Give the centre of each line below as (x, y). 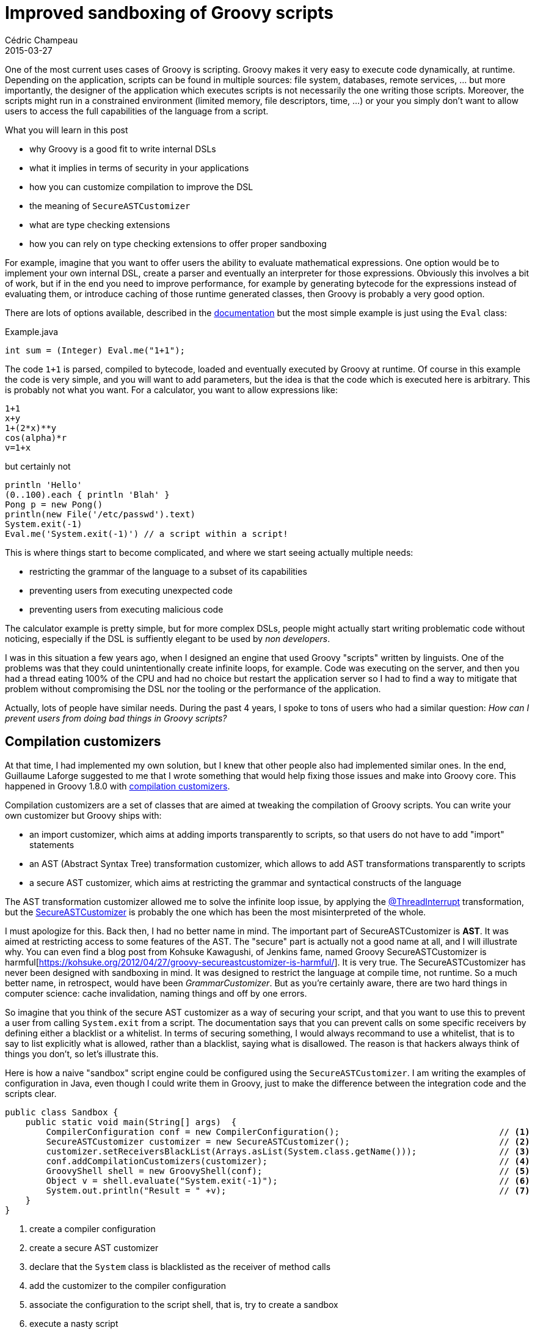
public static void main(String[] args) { (131, 1122)
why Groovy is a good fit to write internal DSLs (123, 149)
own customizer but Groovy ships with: (83, 815)
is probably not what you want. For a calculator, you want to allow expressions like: (172, 390)
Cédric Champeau (42, 40)
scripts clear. (31, 1093)
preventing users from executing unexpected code (131, 590)
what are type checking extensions (100, 224)
